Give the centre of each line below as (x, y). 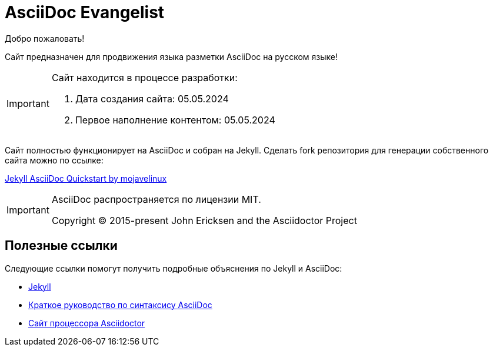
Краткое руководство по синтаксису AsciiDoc (120, 305)
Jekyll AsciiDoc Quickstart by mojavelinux (86, 178)
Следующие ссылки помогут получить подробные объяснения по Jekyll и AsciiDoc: (174, 268)
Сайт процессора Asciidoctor (87, 323)
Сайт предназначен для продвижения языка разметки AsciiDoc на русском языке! (171, 56)
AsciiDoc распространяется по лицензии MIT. (156, 199)
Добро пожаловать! (45, 38)
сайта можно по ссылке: (54, 160)
